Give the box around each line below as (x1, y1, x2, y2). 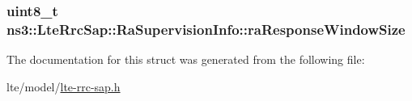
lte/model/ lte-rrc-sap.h (6, 78, 121, 95)
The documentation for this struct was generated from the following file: (6, 51, 365, 68)
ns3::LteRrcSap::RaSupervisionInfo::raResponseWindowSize (6, 19, 406, 39)
